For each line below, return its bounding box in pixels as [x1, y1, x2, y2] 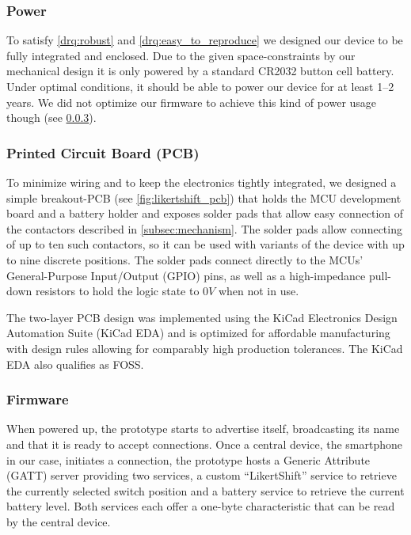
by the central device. [6, 513, 111, 529]
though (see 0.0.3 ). [6, 109, 97, 126]
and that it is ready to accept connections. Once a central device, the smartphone [6, 435, 403, 452]
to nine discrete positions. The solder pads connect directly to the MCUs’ [6, 251, 363, 267]
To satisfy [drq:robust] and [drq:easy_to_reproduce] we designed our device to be [6, 32, 403, 48]
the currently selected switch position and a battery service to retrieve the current [6, 482, 405, 499]
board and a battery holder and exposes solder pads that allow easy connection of [6, 205, 404, 222]
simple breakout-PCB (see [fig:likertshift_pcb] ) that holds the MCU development [6, 189, 401, 206]
